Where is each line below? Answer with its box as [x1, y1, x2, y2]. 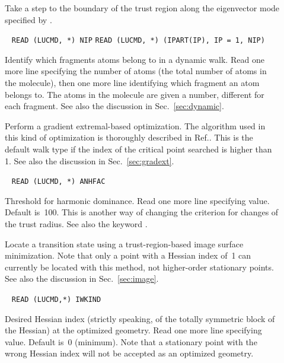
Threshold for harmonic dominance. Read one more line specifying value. [5, 194, 270, 206]
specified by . [5, 13, 52, 26]
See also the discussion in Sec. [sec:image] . [5, 272, 159, 285]
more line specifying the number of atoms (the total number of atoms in [5, 65, 267, 77]
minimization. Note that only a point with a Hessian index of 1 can [5, 249, 251, 262]
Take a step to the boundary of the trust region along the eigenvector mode [5, 2, 280, 14]
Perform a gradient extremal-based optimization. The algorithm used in [5, 119, 266, 132]
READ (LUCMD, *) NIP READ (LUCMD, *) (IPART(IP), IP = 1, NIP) [11, 36, 265, 45]
